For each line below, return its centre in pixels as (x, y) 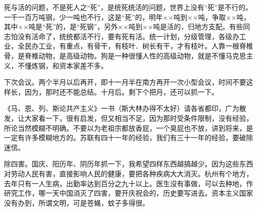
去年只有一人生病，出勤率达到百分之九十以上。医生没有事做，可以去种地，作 (128, 183)
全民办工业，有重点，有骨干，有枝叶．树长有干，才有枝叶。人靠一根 (128, 46)
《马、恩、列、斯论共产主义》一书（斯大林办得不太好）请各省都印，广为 (122, 108)
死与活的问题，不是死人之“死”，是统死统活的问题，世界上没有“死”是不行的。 (128, 7)
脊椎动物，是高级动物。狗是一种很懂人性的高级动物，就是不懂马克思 (135, 55)
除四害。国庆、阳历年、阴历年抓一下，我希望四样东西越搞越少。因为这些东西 (128, 164)
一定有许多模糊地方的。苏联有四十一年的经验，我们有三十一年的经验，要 (122, 137)
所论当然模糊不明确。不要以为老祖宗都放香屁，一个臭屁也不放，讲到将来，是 (128, 128)
